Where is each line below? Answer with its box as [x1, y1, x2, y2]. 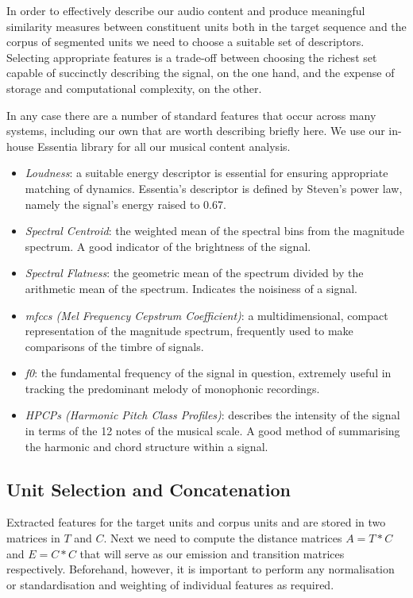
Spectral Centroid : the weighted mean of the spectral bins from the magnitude [25, 222, 405, 239]
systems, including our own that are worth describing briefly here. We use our [6, 122, 385, 139]
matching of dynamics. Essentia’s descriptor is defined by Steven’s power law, [25, 179, 403, 196]
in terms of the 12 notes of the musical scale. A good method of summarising [25, 422, 400, 439]
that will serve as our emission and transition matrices [79, 545, 345, 561]
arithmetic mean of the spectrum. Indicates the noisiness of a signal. [25, 280, 357, 296]
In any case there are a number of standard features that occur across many [6, 106, 376, 123]
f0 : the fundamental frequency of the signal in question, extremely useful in [25, 365, 392, 381]
